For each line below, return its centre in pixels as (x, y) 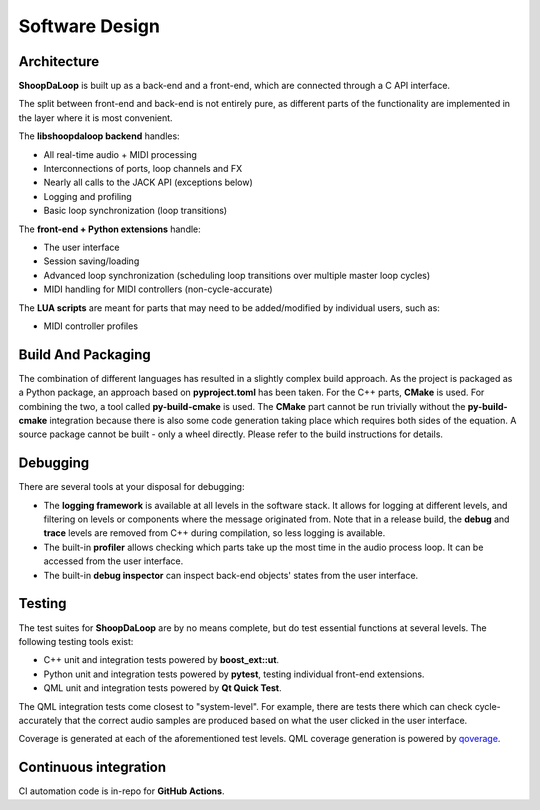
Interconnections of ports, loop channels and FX (143, 169)
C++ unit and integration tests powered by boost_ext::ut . (161, 660)
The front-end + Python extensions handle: (110, 229)
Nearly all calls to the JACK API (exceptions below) (148, 182)
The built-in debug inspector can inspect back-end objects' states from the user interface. (231, 575)
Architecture (59, 61)
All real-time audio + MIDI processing (120, 154)
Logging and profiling (87, 196)
